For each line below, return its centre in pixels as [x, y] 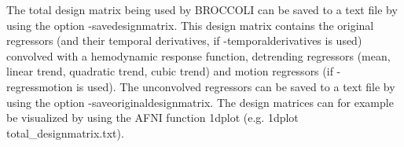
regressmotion [40, 86]
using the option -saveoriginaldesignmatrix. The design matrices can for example [200, 102]
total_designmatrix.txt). [65, 132]
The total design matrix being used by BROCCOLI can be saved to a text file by [202, 9]
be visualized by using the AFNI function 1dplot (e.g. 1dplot [152, 118]
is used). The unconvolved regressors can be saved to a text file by [235, 86]
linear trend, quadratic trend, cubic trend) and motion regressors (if [170, 71]
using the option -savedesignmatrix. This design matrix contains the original [190, 25]
